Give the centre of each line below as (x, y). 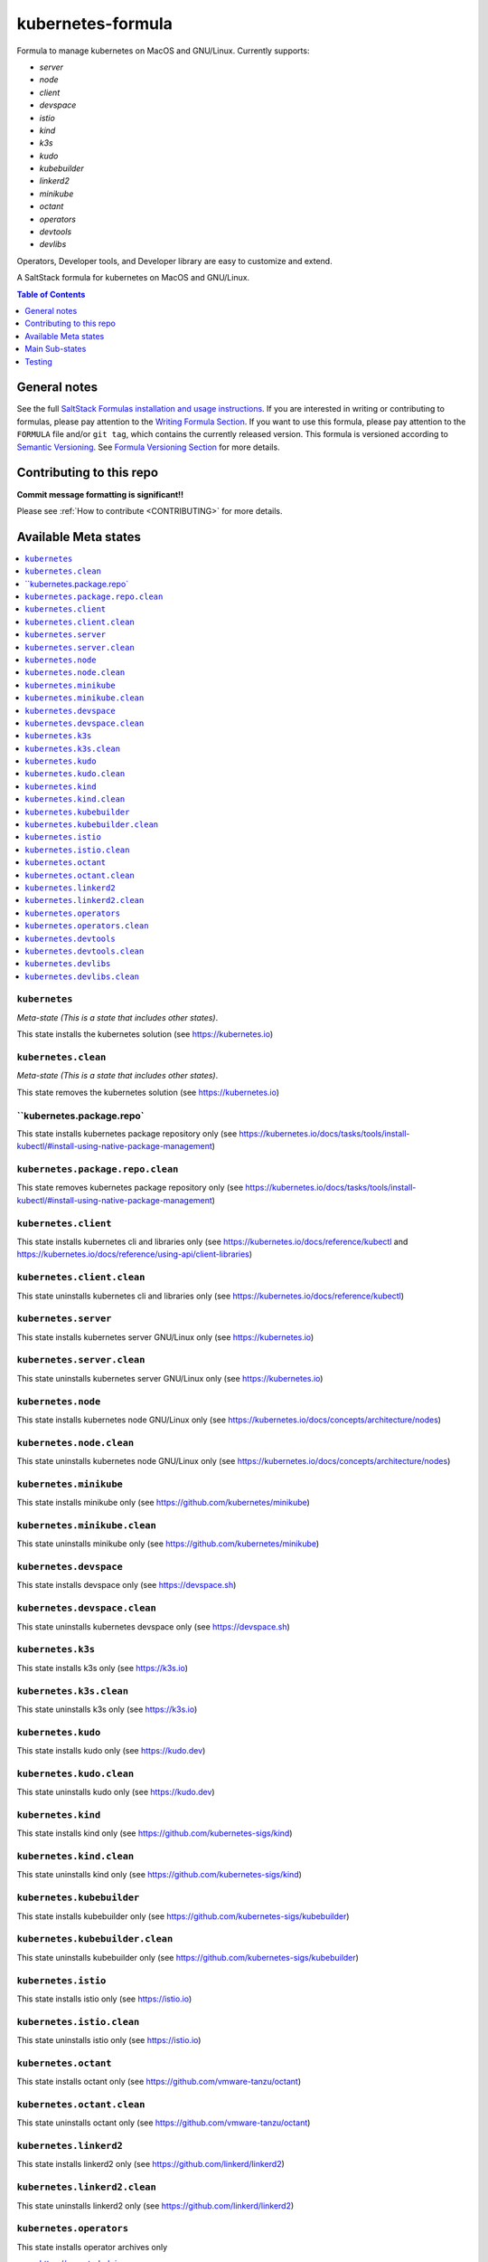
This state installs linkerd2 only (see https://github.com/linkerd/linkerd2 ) (150, 2164)
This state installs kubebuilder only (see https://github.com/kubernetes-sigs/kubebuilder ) (183, 1916)
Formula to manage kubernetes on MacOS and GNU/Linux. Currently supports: (163, 51)
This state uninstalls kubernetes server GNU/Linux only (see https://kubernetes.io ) (170, 1378)
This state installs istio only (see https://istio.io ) (104, 1999)
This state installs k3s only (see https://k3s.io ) (103, 1668)
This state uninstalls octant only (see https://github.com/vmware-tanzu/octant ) (164, 2123)
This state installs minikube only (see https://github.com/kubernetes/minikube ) (164, 1503)
